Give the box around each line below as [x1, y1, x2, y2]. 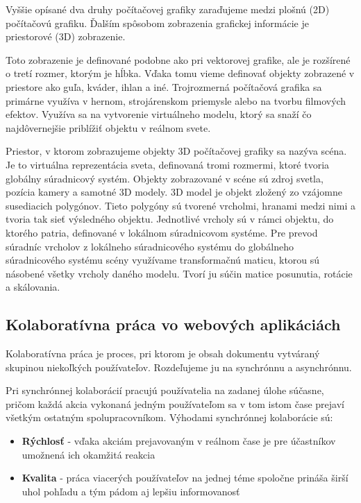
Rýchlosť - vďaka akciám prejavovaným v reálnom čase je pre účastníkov [22, 434, 336, 448]
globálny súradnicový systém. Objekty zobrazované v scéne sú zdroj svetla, [6, 171, 324, 185]
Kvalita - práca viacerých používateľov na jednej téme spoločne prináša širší [22, 470, 349, 485]
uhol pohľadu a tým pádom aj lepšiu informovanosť [22, 484, 240, 498]
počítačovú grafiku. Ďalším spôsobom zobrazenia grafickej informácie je [6, 15, 309, 30]
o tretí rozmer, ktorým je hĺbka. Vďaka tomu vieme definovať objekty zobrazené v [6, 66, 355, 80]
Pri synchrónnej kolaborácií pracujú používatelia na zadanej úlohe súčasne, [6, 383, 324, 398]
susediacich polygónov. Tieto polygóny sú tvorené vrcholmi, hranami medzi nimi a [6, 198, 355, 212]
